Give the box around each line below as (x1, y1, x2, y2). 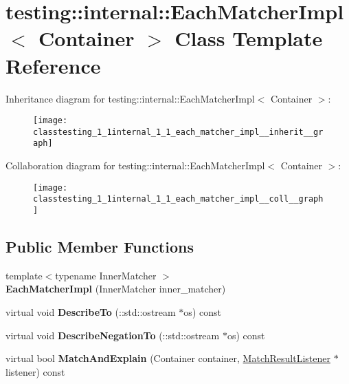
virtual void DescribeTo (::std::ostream (5, 305, 176, 319)
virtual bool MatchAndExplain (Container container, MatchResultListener (5, 351, 330, 365)
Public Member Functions (5, 236, 194, 257)
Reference (5, 51, 101, 79)
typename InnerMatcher (55, 268, 157, 282)
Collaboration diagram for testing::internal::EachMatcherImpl (5, 158, 265, 173)
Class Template (174, 24, 323, 52)
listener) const (5, 364, 65, 378)
